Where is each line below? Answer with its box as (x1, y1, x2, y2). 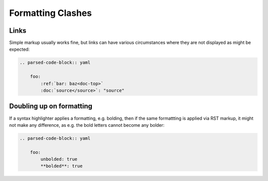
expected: (9, 46, 30, 52)
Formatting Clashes (9, 7, 92, 18)
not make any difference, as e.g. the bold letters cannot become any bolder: (9, 122, 165, 128)
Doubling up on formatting (9, 102, 93, 110)
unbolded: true (40, 157, 78, 162)
